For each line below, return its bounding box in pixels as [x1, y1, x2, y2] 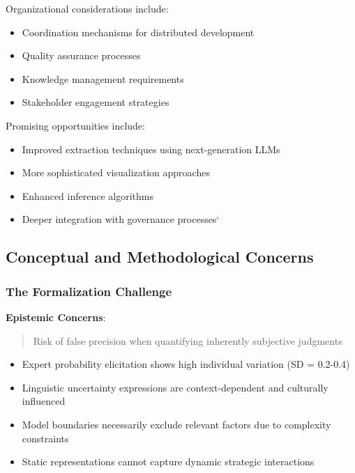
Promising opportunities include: [6, 118, 145, 132]
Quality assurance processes [22, 48, 141, 63]
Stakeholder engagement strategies [22, 95, 169, 109]
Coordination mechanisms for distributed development [22, 24, 255, 39]
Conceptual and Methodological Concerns [6, 246, 314, 267]
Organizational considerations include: [6, 1, 169, 15]
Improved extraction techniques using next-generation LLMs [22, 141, 280, 156]
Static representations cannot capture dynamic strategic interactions [22, 454, 315, 469]
